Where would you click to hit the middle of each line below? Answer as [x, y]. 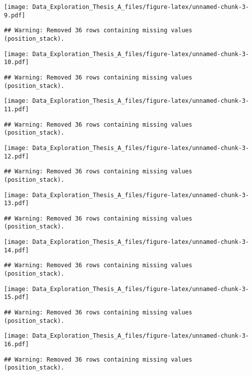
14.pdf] [17, 250]
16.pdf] [17, 344]
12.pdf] [17, 156]
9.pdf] [15, 15]
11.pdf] [17, 109]
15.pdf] [17, 297]
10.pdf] [17, 62]
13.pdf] [17, 203]
